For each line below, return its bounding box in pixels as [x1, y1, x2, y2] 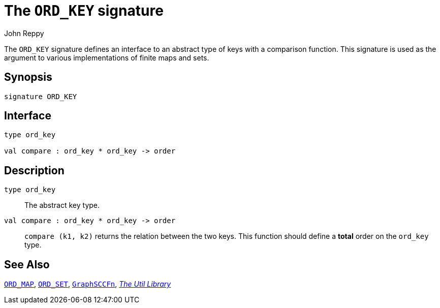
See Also [4, 258, 50, 271]
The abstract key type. [24, 201, 100, 210]
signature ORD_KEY [4, 92, 77, 101]
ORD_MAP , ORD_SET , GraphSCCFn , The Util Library [4, 280, 171, 289]
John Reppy [4, 28, 44, 38]
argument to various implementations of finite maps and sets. [4, 53, 209, 62]
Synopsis [4, 71, 52, 84]
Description [4, 164, 65, 177]
